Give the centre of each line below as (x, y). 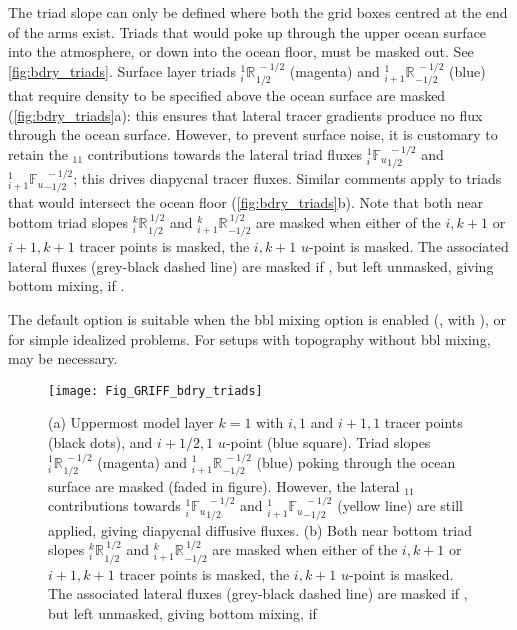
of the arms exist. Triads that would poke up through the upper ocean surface (247, 31)
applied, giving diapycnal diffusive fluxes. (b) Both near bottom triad (260, 529)
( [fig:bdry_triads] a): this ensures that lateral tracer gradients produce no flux (245, 114)
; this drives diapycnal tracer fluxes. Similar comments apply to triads (287, 178)
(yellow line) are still (400, 505)
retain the (38, 153)
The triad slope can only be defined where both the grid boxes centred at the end (258, 12)
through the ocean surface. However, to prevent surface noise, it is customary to (253, 134)
